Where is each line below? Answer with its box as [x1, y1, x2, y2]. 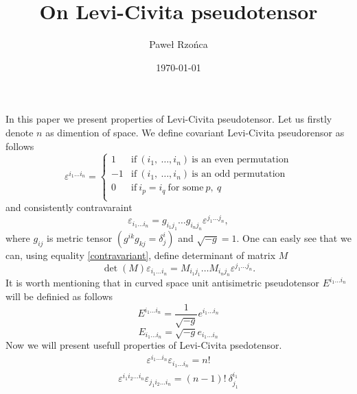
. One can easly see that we [236, 230, 352, 245]
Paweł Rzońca [149, 37, 208, 51]
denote [5, 125, 34, 139]
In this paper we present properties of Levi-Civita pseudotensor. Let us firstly [5, 112, 332, 126]
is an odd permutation [192, 169, 286, 180]
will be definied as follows [5, 289, 113, 304]
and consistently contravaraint [5, 200, 133, 214]
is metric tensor [47, 230, 113, 245]
